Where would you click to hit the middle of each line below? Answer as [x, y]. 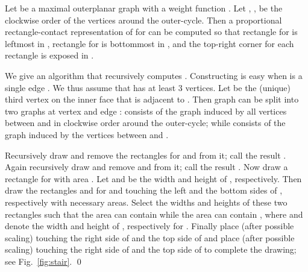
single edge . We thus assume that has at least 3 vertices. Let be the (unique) [148, 87]
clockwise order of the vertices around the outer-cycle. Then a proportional [143, 20]
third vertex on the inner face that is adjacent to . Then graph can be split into [152, 99]
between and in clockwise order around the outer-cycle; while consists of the [145, 123]
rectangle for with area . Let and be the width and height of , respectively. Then [153, 178]
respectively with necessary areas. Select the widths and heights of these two [146, 202]
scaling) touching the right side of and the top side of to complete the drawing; [151, 249]
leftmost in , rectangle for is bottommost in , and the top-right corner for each [149, 43]
